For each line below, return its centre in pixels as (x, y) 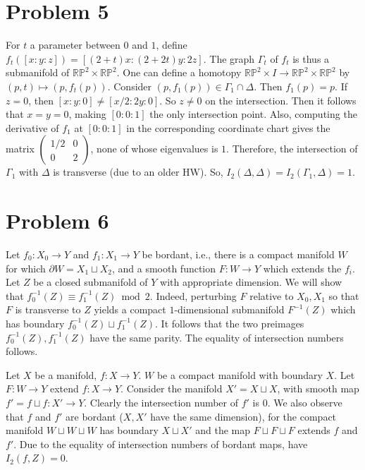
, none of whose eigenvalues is (154, 149)
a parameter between (75, 45)
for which (26, 268)
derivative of (32, 127)
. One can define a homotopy (179, 72)
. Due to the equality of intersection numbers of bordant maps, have (161, 444)
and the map (223, 430)
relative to (272, 295)
